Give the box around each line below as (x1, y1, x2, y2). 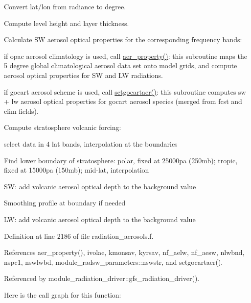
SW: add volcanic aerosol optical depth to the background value (4, 181, 196, 191)
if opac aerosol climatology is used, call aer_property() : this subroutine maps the (4, 50, 247, 61)
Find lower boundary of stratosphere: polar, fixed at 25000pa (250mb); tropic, (4, 155, 238, 165)
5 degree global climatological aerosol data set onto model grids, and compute (4, 60, 237, 71)
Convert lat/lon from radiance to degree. (4, 1, 126, 11)
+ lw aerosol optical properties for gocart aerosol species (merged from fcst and (4, 96, 242, 106)
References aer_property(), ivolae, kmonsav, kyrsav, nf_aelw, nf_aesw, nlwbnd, (4, 247, 245, 257)
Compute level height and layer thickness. (4, 18, 129, 28)
